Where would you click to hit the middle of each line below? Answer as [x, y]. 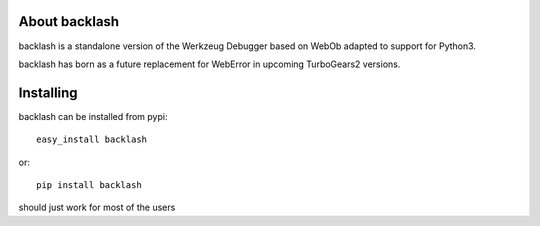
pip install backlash [89, 184]
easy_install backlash [92, 139]
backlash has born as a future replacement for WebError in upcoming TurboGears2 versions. [209, 64]
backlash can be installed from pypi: [93, 116]
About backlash [69, 21]
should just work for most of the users [97, 207]
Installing [48, 92]
